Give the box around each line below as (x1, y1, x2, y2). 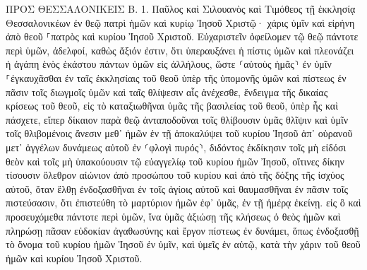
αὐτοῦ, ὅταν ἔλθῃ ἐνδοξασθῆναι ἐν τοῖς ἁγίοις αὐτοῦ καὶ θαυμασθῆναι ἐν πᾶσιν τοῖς (6, 181, 349, 196)
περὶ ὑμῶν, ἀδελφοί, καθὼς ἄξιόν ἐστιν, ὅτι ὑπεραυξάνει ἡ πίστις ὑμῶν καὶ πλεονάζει (6, 42, 354, 57)
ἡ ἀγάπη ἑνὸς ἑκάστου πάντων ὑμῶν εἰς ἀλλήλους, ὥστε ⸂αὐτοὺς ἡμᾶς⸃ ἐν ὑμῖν (6, 57, 332, 71)
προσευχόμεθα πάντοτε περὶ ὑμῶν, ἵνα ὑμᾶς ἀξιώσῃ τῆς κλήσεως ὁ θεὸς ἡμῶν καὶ (6, 209, 341, 223)
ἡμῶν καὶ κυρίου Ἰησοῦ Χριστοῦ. (6, 250, 143, 265)
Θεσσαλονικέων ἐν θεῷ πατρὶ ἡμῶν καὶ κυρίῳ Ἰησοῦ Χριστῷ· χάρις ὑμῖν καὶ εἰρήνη (6, 15, 355, 30)
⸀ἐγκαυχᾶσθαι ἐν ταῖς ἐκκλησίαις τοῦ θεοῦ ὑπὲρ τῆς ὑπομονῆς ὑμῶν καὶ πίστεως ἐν (6, 70, 347, 85)
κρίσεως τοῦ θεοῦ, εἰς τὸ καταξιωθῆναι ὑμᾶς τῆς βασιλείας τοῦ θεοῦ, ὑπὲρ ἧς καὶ (6, 98, 338, 113)
